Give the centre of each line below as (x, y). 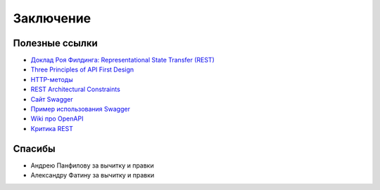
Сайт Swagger (52, 99)
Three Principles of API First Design (82, 69)
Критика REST (52, 128)
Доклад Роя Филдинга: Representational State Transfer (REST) (122, 60)
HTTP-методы (52, 79)
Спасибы (34, 148)
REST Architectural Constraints (76, 89)
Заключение (52, 18)
